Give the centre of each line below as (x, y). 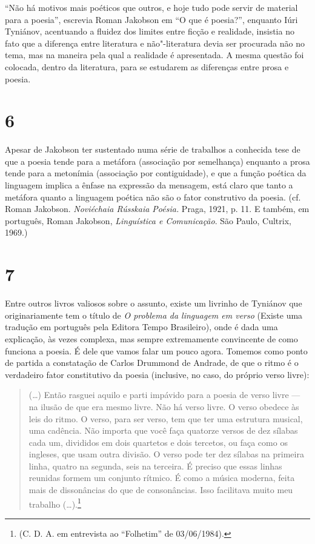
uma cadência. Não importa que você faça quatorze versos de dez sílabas (163, 430)
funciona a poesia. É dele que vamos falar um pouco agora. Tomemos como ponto (156, 350)
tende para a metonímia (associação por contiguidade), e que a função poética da (156, 173)
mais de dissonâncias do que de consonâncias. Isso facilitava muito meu (161, 490)
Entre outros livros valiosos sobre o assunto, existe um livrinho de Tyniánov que (154, 303)
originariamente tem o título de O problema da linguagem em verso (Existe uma (154, 315)
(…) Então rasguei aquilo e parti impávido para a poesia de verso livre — (164, 395)
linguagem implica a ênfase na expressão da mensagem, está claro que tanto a (149, 185)
